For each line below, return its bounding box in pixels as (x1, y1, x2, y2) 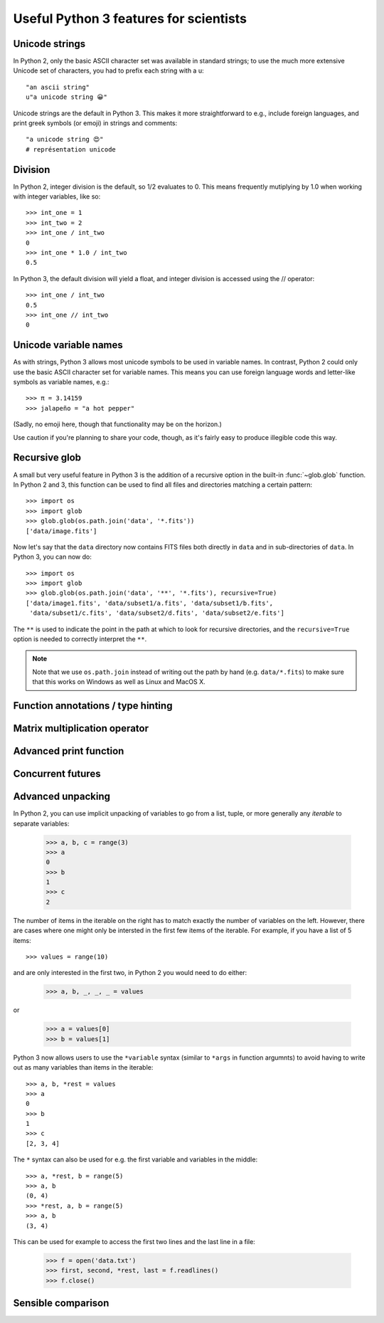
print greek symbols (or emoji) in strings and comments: (13, 119, 178, 127)
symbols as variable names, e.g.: (13, 378, 110, 386)
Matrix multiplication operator (13, 722, 149, 734)
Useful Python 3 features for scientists (13, 11, 247, 26)
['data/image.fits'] (26, 527, 97, 535)
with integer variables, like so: (13, 192, 101, 201)
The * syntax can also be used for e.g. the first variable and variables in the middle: (13, 1155, 258, 1164)
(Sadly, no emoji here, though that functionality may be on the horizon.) (13, 420, 222, 428)
